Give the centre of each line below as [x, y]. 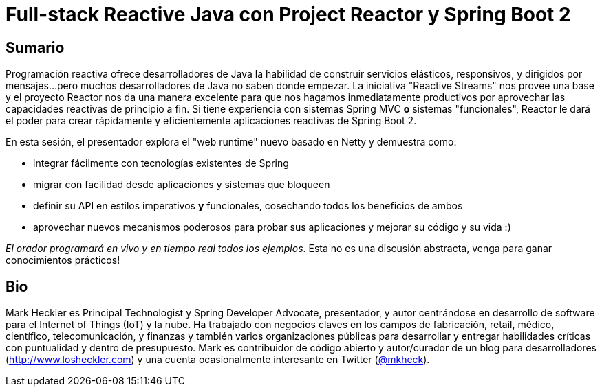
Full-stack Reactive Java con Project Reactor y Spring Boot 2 [288, 14]
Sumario [35, 47]
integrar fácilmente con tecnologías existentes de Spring [161, 163]
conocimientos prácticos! [63, 260]
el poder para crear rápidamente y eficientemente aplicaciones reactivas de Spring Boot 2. [211, 121]
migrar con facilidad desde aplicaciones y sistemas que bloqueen [182, 185]
